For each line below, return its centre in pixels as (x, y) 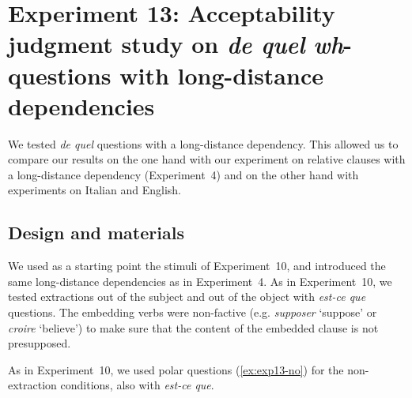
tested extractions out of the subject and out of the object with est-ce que (187, 297)
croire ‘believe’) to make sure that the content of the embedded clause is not (193, 327)
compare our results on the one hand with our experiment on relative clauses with (207, 159)
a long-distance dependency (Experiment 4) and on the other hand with (183, 174)
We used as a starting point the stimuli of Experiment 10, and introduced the (197, 266)
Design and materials (96, 233)
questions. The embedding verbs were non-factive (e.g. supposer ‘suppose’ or (193, 312)
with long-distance (221, 75)
